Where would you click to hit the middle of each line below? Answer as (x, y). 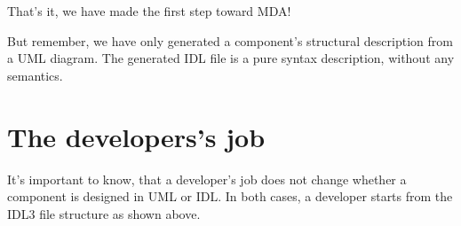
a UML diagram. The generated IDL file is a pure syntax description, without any (231, 58)
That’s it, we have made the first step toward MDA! (149, 11)
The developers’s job (136, 136)
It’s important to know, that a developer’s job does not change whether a (207, 179)
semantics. (35, 75)
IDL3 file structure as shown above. (104, 213)
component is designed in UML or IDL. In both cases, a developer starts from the (230, 196)
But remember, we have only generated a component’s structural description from (230, 40)
